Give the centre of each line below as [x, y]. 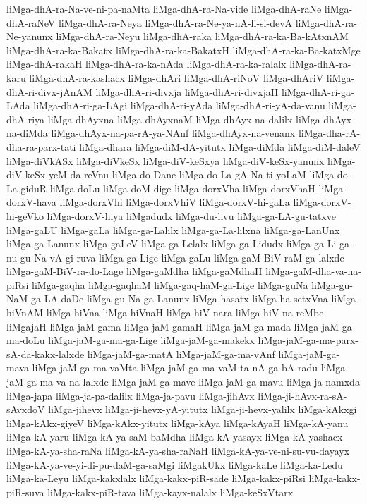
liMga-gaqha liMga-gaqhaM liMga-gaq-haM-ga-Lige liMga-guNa [170, 284]
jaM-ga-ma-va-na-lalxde [58, 382]
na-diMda [27, 133]
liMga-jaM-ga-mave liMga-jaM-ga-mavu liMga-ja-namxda [236, 382]
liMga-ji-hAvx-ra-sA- [302, 395]
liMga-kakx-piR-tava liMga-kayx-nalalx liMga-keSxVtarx [170, 492]
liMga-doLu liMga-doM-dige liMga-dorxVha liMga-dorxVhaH [182, 188]
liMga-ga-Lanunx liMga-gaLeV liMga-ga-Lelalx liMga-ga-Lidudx [145, 244]
